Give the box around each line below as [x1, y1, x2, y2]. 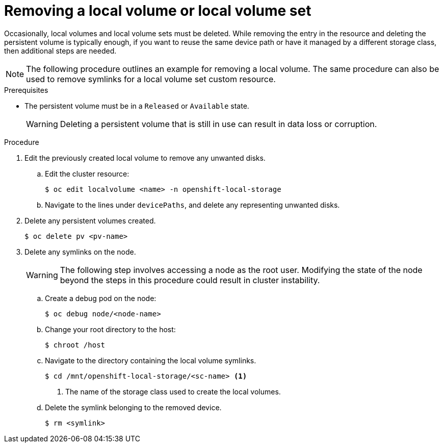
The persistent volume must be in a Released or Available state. [24, 101, 249, 110]
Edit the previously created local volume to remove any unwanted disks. [24, 153, 266, 162]
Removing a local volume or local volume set [4, 2, 311, 19]
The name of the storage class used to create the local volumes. [65, 387, 281, 396]
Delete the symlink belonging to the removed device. [45, 403, 222, 412]
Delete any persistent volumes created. [24, 216, 156, 225]
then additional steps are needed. [4, 46, 117, 55]
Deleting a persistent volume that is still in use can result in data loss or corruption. [60, 118, 377, 129]
